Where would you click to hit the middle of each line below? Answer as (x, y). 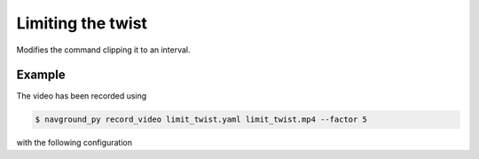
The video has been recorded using (82, 96)
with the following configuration (75, 143)
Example (41, 75)
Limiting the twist (82, 23)
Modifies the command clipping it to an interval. (103, 50)
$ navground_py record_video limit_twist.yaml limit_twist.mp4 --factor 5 (201, 119)
